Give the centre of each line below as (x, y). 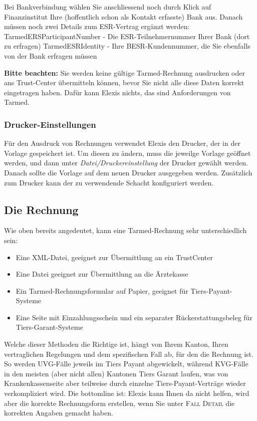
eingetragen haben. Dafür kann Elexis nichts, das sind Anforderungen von (117, 92)
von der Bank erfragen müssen (51, 55)
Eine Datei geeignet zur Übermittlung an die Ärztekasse (102, 274)
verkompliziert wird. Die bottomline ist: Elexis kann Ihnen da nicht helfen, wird (127, 393)
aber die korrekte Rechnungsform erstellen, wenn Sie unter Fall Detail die (119, 403)
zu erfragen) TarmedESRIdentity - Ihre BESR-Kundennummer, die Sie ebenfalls (127, 46)
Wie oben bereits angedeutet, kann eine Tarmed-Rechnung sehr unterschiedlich (125, 230)
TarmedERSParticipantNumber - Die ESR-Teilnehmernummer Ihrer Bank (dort (127, 36)
